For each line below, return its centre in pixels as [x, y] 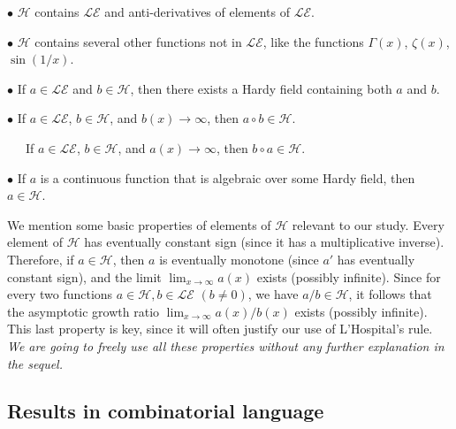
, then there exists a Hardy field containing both [261, 88]
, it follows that [390, 294]
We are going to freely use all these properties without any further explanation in [226, 345]
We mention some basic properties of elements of [139, 224]
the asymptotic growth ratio [84, 311]
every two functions [60, 294]
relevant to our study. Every [368, 224]
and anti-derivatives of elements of [197, 11]
